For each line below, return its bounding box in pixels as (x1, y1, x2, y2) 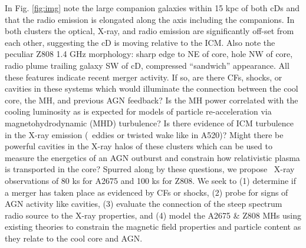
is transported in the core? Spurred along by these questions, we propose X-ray (5, 163, 295, 175)
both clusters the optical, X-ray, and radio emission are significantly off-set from (5, 25, 294, 37)
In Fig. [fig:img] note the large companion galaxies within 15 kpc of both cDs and (5, 2, 300, 14)
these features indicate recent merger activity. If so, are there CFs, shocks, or (5, 71, 282, 83)
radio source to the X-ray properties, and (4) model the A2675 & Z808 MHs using (5, 209, 301, 221)
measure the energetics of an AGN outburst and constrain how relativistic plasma (5, 151, 300, 163)
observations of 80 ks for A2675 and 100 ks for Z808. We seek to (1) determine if (5, 174, 297, 186)
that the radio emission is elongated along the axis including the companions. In (5, 13, 295, 25)
